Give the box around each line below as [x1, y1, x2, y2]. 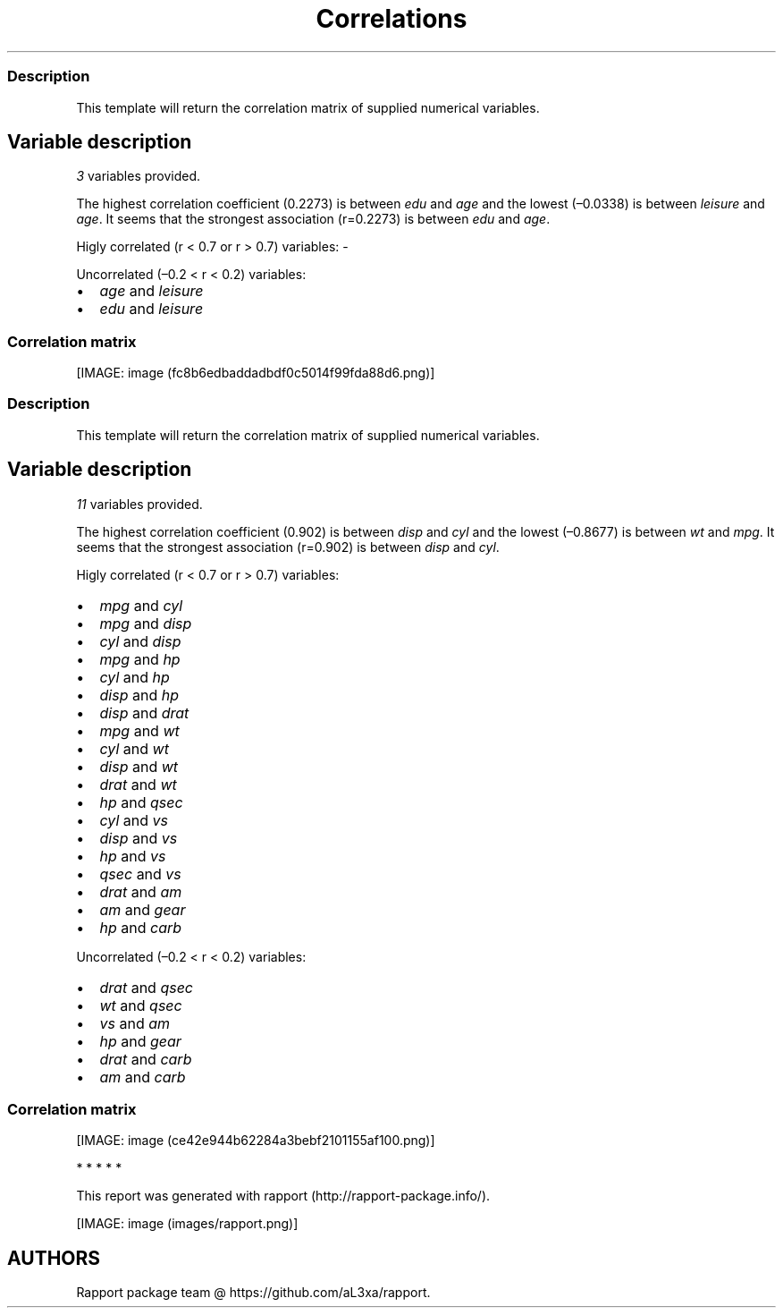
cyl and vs [99, 810, 168, 829]
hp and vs [99, 846, 166, 865]
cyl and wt [99, 739, 169, 758]
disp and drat [99, 703, 189, 722]
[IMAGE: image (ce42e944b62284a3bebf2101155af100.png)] [76, 1133, 435, 1149]
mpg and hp [99, 649, 181, 668]
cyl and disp [99, 632, 181, 650]
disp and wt [99, 757, 179, 776]
